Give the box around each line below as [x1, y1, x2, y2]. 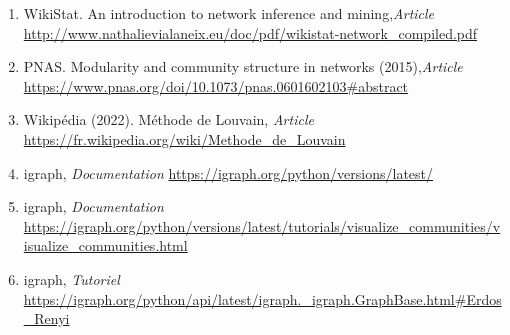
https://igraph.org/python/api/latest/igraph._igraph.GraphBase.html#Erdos [23, 288, 502, 309]
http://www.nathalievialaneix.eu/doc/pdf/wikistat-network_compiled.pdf [23, 22, 478, 43]
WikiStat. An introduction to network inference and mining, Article [23, 3, 435, 23]
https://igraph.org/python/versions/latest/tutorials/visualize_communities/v [23, 215, 501, 236]
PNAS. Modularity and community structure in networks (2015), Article [23, 56, 463, 77]
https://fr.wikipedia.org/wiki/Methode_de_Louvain [23, 128, 346, 149]
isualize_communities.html [23, 235, 188, 256]
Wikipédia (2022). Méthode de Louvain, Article [23, 109, 314, 130]
